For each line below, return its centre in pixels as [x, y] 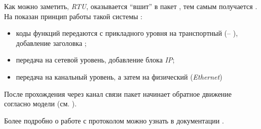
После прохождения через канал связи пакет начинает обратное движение [118, 93]
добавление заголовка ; [51, 43]
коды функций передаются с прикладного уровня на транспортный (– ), [127, 33]
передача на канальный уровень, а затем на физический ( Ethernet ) [119, 76]
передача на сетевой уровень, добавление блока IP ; [95, 60]
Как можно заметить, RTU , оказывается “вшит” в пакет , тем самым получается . [131, 6]
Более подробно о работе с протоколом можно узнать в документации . [114, 120]
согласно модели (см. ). [41, 104]
